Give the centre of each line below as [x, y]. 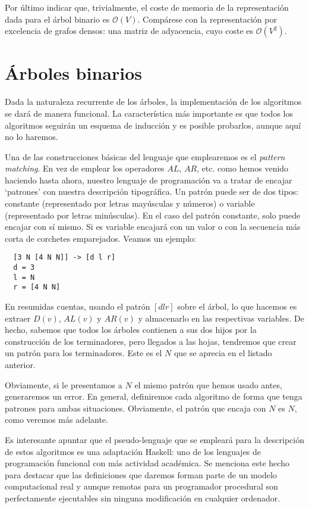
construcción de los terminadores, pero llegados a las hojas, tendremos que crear [151, 341]
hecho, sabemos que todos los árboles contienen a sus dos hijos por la [131, 330]
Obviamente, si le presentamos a [64, 384]
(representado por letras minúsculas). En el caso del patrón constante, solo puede [153, 215]
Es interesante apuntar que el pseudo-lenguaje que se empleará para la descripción [154, 440]
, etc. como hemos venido [243, 168]
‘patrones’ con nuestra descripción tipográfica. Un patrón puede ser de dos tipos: [152, 191]
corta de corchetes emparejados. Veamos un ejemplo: [100, 238]
